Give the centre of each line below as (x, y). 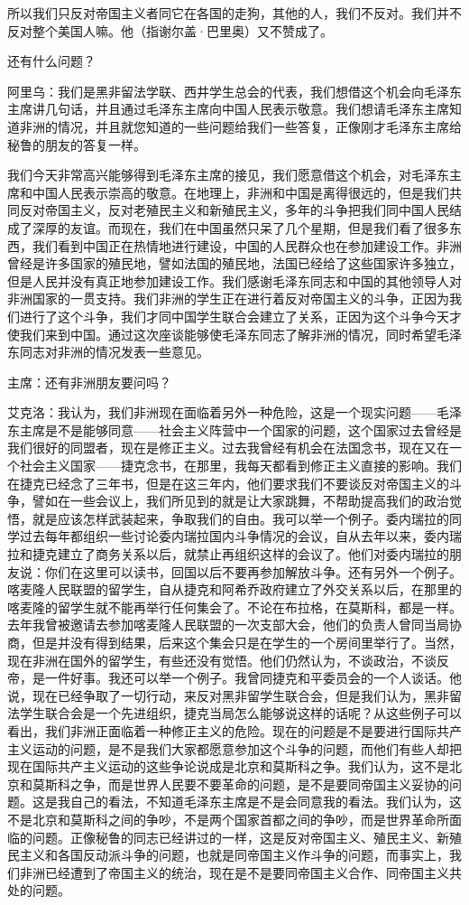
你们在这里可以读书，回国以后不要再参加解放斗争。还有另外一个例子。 (253, 571)
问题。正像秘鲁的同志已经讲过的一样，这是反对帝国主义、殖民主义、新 (240, 837)
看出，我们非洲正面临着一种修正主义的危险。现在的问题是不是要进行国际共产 (234, 730)
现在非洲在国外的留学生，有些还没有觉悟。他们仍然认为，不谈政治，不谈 (222, 660)
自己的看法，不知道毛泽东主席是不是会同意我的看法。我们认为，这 (266, 802)
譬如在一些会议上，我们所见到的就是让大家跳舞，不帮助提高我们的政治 (240, 501)
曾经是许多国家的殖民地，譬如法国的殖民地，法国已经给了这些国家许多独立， (234, 263)
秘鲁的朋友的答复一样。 (77, 144)
